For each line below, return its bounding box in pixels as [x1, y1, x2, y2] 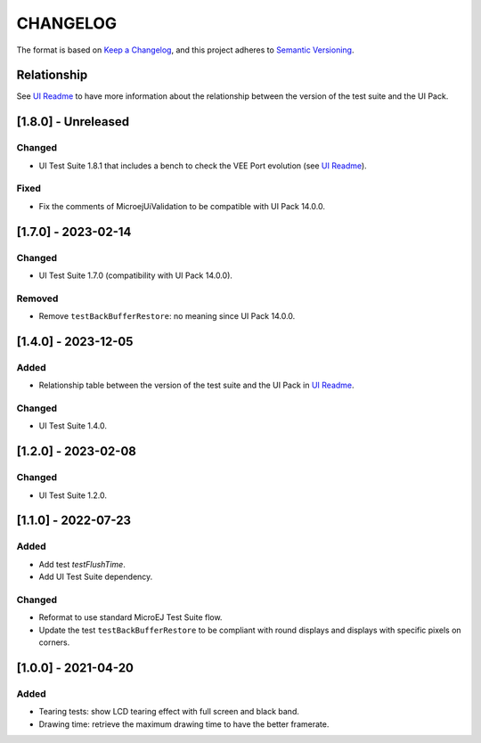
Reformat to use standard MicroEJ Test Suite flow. [38, 612, 223, 623]
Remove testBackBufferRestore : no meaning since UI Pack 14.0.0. [38, 311, 296, 322]
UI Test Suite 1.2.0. [38, 490, 107, 501]
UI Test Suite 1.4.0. [38, 420, 107, 431]
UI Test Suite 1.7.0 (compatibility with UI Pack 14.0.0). [38, 270, 233, 281]
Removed [16, 292, 59, 305]
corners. [38, 637, 70, 648]
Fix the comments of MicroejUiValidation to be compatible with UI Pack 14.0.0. [38, 200, 325, 211]
